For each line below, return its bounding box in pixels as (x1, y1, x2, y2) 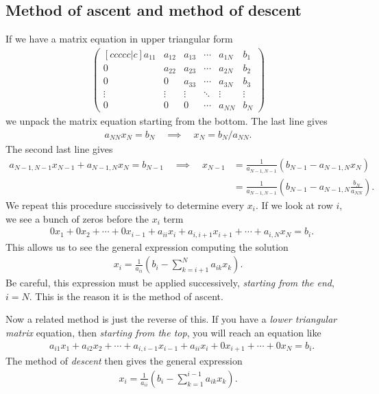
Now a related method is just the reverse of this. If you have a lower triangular (5, 312, 337, 326)
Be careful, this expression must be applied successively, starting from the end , (5, 275, 334, 290)
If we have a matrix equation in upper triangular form (5, 32, 233, 46)
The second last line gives (5, 142, 113, 156)
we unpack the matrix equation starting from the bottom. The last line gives (5, 114, 328, 128)
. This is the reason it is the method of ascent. (29, 288, 223, 303)
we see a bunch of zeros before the (5, 211, 149, 225)
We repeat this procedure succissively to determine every (5, 197, 245, 212)
